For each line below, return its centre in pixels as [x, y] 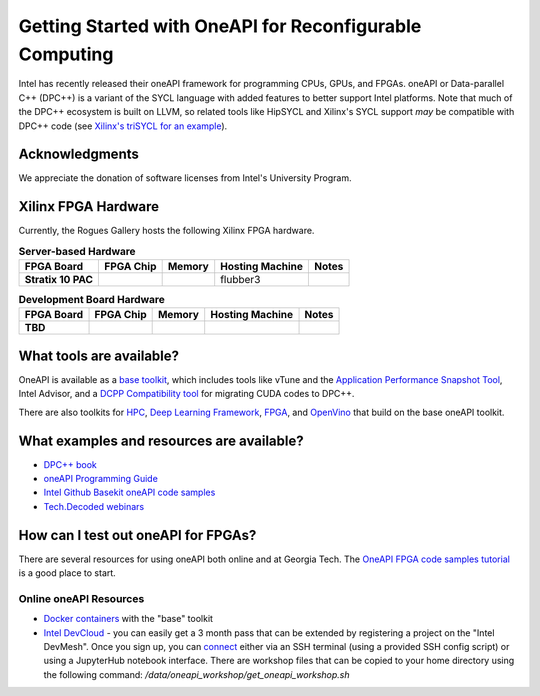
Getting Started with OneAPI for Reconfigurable [220, 26]
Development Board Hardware [91, 300]
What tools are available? [99, 355]
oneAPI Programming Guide [101, 479]
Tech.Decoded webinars [94, 506]
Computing [66, 54]
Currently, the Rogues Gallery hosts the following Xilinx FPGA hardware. [166, 231]
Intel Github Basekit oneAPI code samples [129, 492]
